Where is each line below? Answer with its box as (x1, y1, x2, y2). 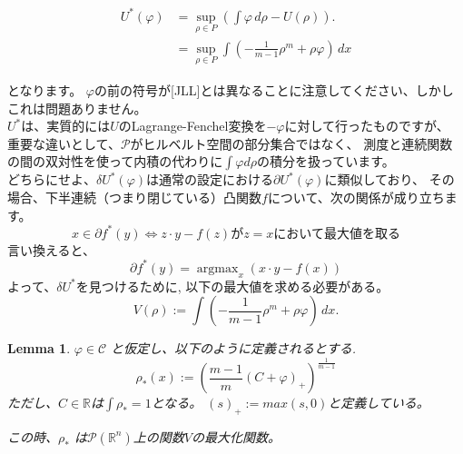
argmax (196, 262, 239, 275)
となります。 (7, 81, 83, 99)
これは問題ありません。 (7, 98, 147, 117)
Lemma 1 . (7, 339, 71, 358)
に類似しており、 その (324, 170, 455, 189)
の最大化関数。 (191, 427, 281, 446)
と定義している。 (328, 393, 429, 412)
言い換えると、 (7, 240, 96, 259)
